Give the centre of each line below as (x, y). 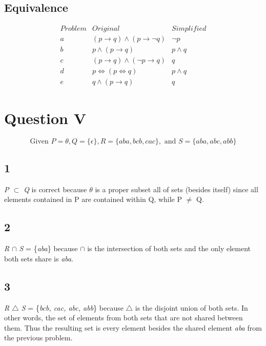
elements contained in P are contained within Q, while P (93, 199)
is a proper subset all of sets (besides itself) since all (177, 189)
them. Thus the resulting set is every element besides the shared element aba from (133, 327)
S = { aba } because (48, 248)
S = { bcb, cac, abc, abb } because (72, 307)
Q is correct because (55, 189)
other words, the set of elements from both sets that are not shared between (124, 318)
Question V (45, 118)
